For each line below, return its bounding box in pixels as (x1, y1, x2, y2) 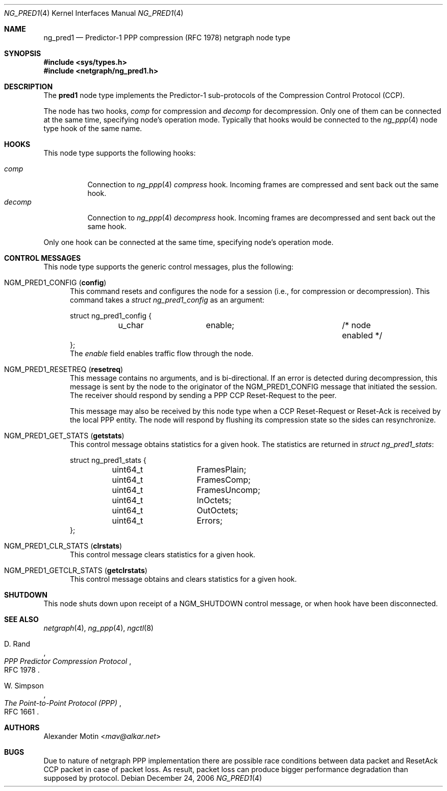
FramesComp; (196, 475, 251, 485)
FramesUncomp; (196, 485, 260, 495)
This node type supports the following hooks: (43, 149, 196, 157)
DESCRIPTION (4, 82, 53, 91)
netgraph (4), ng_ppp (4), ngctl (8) (43, 624, 154, 632)
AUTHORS (4, 723, 40, 732)
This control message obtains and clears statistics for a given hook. (70, 575, 297, 583)
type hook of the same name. (43, 124, 142, 133)
